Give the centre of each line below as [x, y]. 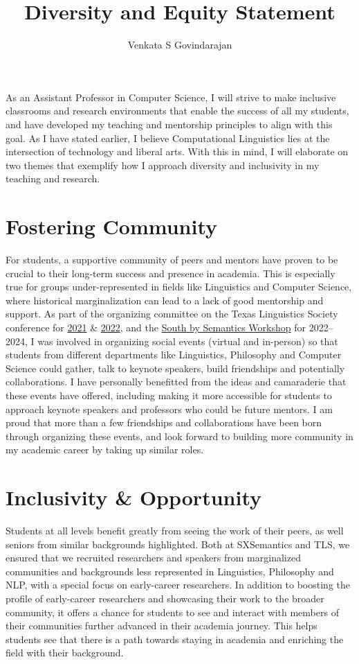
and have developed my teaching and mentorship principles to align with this [169, 124]
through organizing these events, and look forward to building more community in [179, 436]
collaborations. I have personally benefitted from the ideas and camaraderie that [176, 382]
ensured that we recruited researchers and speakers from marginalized [153, 558]
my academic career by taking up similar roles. [105, 449]
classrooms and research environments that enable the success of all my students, [177, 111]
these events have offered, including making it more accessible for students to [169, 395]
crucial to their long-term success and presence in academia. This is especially [171, 273]
